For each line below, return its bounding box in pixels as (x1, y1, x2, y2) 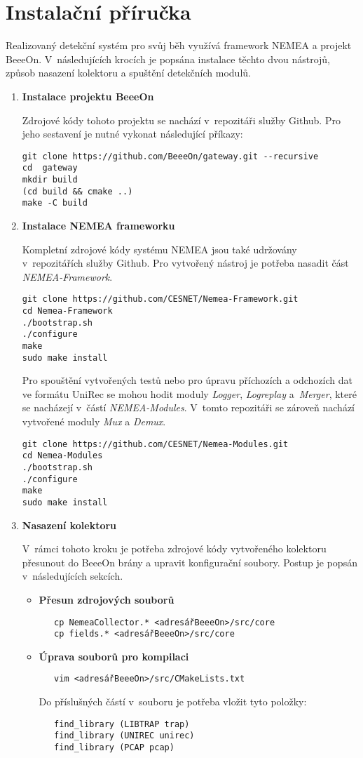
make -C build (22, 198, 88, 208)
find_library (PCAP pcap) (54, 743, 174, 753)
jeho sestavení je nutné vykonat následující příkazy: (22, 126, 243, 141)
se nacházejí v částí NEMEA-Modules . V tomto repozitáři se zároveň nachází (22, 400, 355, 415)
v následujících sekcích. (22, 568, 123, 583)
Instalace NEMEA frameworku (22, 218, 175, 232)
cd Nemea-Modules (22, 451, 103, 461)
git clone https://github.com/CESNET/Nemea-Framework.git (22, 294, 299, 305)
